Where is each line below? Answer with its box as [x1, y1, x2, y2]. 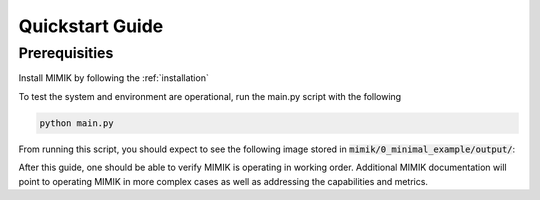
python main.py [39, 117, 114, 129]
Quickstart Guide [18, 15, 164, 37]
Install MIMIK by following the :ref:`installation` [18, 72, 209, 84]
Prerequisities [18, 44, 114, 62]
